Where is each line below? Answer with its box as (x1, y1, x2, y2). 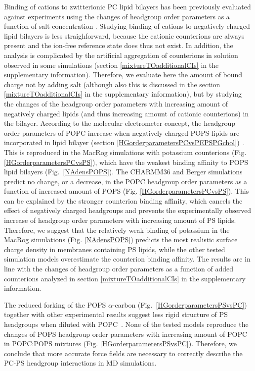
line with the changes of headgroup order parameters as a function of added (4, 264, 234, 274)
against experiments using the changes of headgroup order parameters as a (4, 11, 230, 21)
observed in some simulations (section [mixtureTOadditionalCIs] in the (4, 59, 219, 70)
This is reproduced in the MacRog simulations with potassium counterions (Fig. (4, 147, 247, 157)
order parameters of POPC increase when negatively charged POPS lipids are (4, 127, 240, 138)
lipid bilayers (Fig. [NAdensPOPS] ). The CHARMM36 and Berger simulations (4, 166, 243, 177)
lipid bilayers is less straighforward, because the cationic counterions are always (4, 30, 245, 41)
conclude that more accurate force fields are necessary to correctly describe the (4, 348, 243, 358)
